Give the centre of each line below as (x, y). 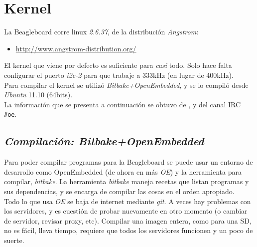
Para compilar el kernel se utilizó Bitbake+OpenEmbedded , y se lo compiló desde (126, 85)
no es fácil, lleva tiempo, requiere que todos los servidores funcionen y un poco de (128, 230)
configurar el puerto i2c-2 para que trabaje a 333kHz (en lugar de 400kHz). (119, 75)
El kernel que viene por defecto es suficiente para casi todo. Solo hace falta (118, 65)
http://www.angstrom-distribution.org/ (76, 48)
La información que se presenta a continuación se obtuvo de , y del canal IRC (123, 104)
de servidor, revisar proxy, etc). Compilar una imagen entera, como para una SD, (128, 220)
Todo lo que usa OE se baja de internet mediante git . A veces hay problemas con (128, 201)
